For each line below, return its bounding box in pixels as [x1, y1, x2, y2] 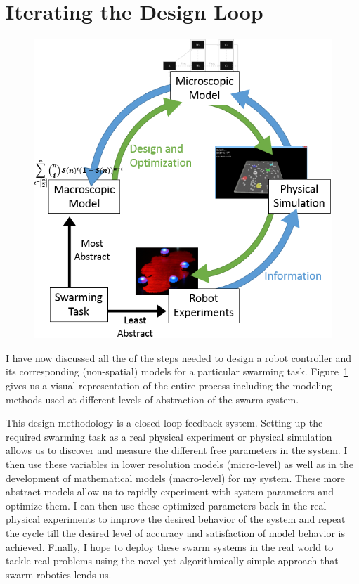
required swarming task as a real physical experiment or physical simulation [6, 429, 332, 443]
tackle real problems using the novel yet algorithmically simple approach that [6, 553, 339, 568]
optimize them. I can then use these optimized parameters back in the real [6, 498, 327, 512]
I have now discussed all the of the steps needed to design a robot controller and [6, 350, 352, 365]
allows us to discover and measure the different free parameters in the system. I [6, 443, 348, 458]
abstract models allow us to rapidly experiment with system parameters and [6, 484, 334, 499]
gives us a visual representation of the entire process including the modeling [6, 377, 332, 392]
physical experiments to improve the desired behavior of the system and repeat [6, 512, 346, 526]
